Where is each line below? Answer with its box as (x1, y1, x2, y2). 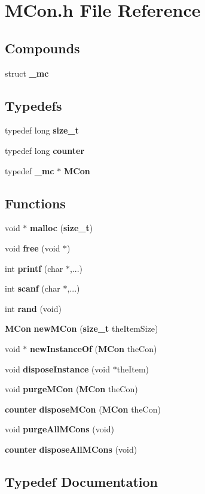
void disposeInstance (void (5, 362, 111, 375)
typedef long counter (5, 144, 85, 156)
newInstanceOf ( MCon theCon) (30, 342, 157, 354)
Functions (5, 193, 66, 212)
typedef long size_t (5, 124, 79, 137)
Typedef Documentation (5, 472, 158, 490)
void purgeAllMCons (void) (5, 423, 114, 435)
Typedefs (5, 96, 62, 114)
